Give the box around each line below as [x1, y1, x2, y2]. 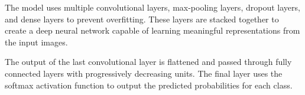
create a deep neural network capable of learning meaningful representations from [5, 24, 300, 37]
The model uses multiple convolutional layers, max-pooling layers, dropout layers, [5, 1, 300, 13]
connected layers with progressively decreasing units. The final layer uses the [5, 67, 283, 79]
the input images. [5, 35, 68, 48]
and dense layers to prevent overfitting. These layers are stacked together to [5, 12, 279, 25]
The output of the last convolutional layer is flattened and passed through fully [5, 55, 292, 68]
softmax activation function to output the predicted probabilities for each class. [5, 78, 293, 91]
